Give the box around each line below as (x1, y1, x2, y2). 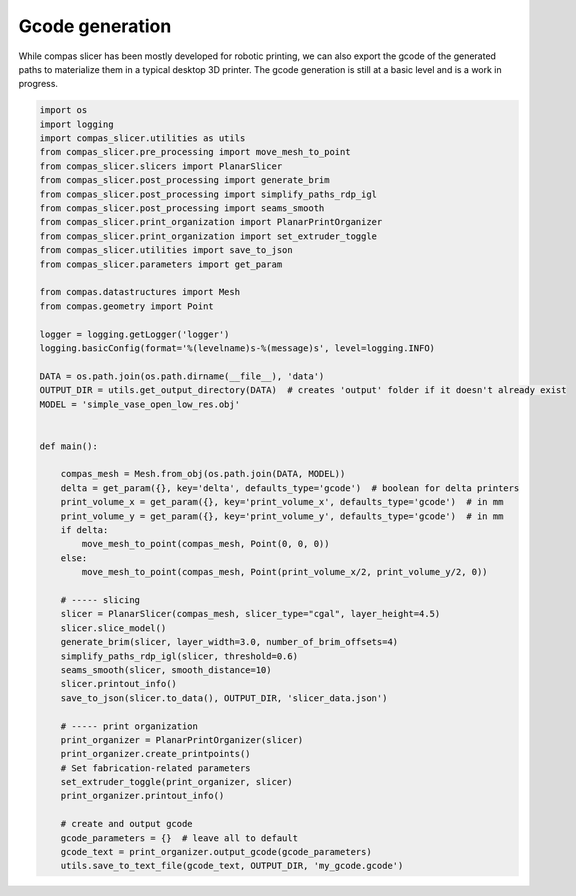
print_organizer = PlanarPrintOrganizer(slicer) (60, 734, 304, 745)
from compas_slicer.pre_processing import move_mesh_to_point (39, 146, 351, 158)
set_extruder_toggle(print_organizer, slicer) (60, 776, 294, 788)
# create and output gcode (60, 818, 194, 830)
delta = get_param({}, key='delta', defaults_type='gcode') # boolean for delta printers (60, 482, 520, 494)
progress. (18, 78, 59, 90)
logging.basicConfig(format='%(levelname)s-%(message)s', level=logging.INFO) (39, 342, 435, 354)
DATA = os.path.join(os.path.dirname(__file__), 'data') (39, 370, 325, 382)
